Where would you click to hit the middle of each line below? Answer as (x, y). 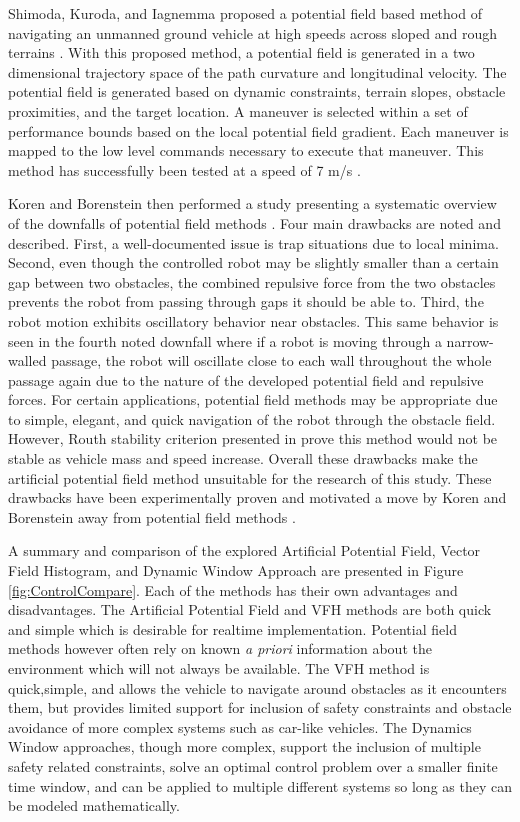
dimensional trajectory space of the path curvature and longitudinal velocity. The (257, 71)
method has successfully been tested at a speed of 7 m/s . (184, 169)
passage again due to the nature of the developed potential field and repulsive (246, 379)
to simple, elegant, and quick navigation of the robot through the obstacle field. (252, 418)
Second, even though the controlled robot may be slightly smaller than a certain (253, 262)
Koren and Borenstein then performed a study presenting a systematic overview (252, 203)
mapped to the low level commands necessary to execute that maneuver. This (246, 150)
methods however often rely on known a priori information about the (220, 648)
